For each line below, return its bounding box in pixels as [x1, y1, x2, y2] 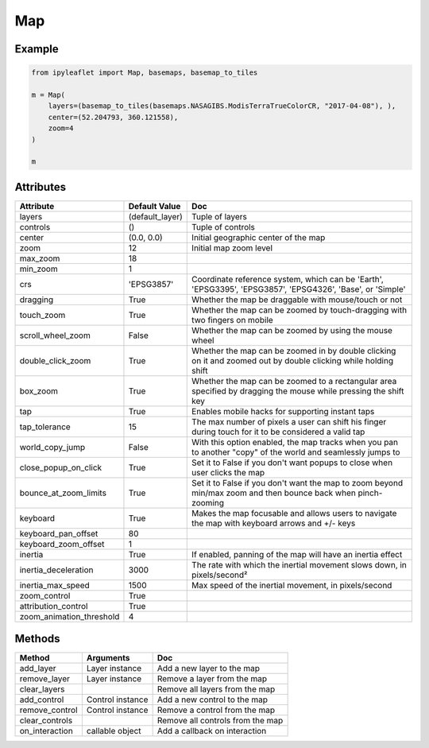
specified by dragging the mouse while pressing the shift [191, 386, 404, 397]
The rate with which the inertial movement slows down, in [191, 559, 407, 570]
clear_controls [19, 715, 73, 727]
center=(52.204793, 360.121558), [48, 112, 179, 122]
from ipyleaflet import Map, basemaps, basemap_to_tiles [31, 68, 258, 77]
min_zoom [19, 263, 59, 274]
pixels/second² [191, 569, 248, 580]
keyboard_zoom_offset [19, 538, 105, 549]
